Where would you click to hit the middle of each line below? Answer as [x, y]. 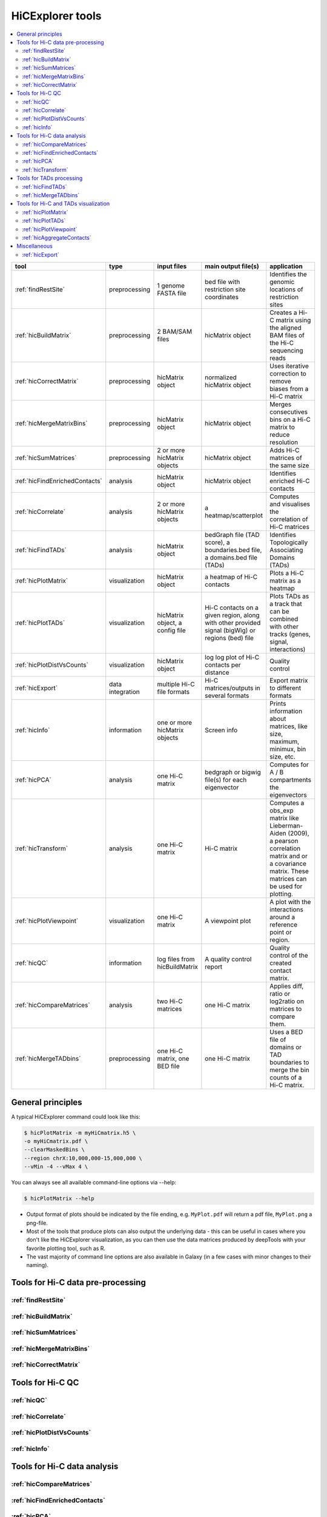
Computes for [289, 765]
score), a [217, 542]
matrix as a [286, 581]
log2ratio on [287, 1001]
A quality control [228, 959]
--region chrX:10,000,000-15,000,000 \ [83, 1158]
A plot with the [290, 902]
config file [171, 630]
